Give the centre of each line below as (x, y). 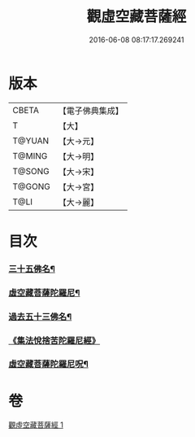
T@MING (30, 155)
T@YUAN (31, 141)
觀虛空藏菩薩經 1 (36, 425)
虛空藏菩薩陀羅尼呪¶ (49, 365)
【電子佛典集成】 (91, 111)
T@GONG (31, 186)
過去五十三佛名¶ (40, 317)
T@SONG (31, 171)
